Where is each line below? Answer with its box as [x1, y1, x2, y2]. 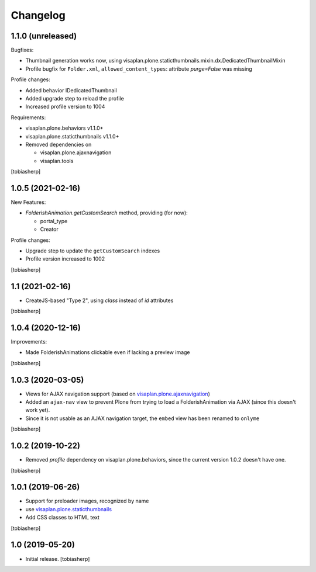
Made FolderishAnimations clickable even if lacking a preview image [25, 349, 190, 356]
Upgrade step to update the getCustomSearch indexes [25, 247, 160, 254]
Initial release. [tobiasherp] [25, 555, 90, 562]
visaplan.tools [40, 157, 74, 164]
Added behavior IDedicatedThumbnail [25, 86, 117, 93]
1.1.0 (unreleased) [11, 31, 77, 41]
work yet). [25, 407, 50, 414]
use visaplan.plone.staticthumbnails [25, 505, 112, 512]
